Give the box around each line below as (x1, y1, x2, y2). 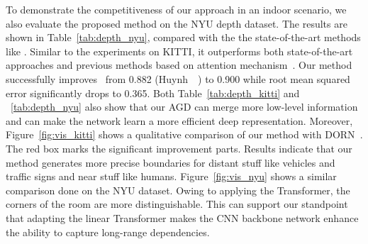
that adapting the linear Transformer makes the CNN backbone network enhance (6, 210, 359, 225)
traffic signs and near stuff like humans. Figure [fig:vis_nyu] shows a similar (6, 169, 337, 184)
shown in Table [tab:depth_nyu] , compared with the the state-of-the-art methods (6, 30, 361, 45)
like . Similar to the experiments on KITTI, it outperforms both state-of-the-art (6, 43, 353, 58)
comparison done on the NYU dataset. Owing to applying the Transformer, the (6, 182, 350, 197)
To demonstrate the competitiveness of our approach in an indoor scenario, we (6, 2, 347, 16)
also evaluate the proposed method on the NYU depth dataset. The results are (6, 16, 347, 30)
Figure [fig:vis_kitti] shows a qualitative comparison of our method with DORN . (6, 127, 363, 142)
